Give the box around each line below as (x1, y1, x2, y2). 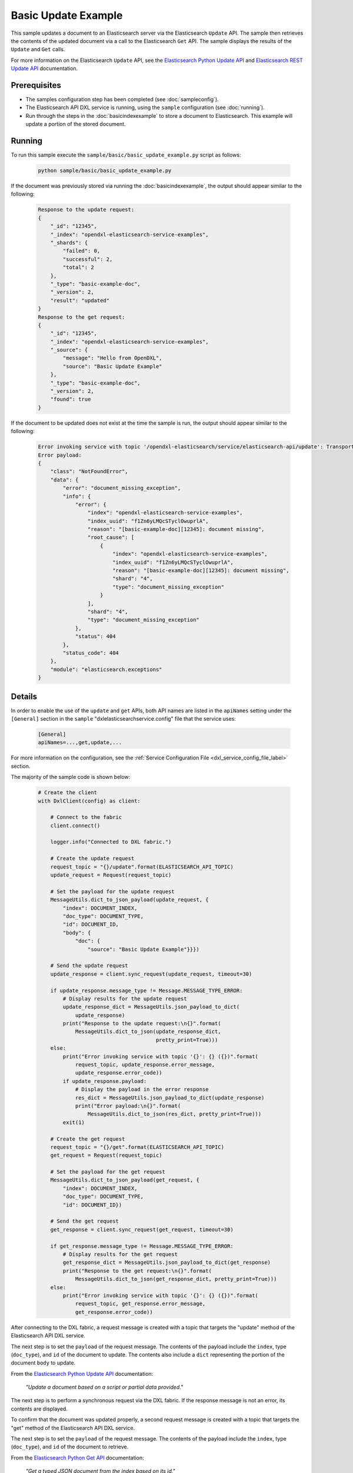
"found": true (50, 396, 91, 403)
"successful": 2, (62, 256, 113, 262)
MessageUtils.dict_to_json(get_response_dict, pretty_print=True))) (75, 1276, 277, 1283)
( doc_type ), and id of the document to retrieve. (11, 1444, 129, 1451)
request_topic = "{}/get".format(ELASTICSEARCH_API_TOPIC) (50, 1144, 225, 1150)
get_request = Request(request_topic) (50, 1152, 162, 1159)
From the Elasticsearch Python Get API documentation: (11, 1454, 144, 1461)
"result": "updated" (50, 297, 110, 303)
